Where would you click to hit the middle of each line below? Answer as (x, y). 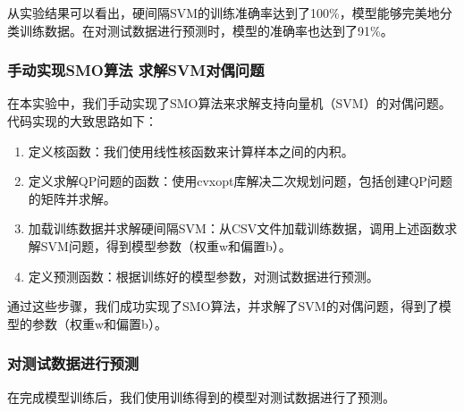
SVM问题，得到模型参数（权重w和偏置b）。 (166, 245)
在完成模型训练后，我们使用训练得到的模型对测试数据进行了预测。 (201, 396)
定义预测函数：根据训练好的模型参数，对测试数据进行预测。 (203, 276)
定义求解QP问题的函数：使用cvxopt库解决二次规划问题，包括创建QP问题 (240, 181)
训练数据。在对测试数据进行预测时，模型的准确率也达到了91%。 (206, 30)
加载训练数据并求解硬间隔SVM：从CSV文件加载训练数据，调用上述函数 (236, 228)
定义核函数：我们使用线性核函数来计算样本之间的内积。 (191, 151)
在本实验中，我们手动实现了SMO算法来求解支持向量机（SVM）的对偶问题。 (229, 103)
